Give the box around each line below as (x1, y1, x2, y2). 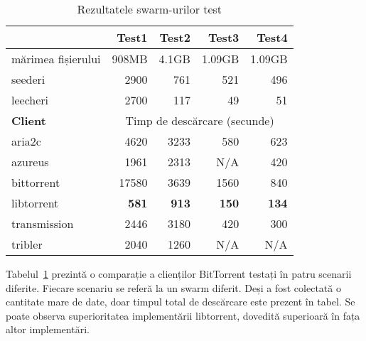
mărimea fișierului (11, 50, 101, 67)
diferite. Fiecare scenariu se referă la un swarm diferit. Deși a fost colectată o (6, 280, 341, 295)
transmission (11, 215, 74, 232)
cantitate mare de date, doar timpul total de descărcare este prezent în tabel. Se (6, 294, 355, 309)
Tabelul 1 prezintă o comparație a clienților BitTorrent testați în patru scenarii (6, 266, 352, 281)
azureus (11, 153, 49, 170)
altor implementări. (6, 322, 90, 337)
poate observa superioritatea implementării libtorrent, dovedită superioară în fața (6, 308, 360, 323)
